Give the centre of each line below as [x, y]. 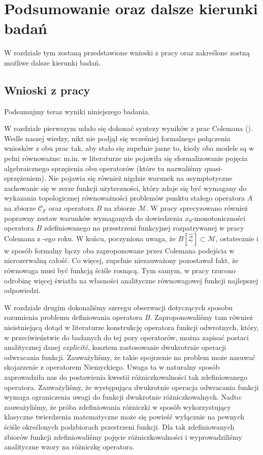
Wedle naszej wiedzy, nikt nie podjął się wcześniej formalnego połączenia [117, 138]
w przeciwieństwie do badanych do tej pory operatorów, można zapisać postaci [126, 337]
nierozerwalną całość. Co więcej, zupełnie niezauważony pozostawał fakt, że [121, 260]
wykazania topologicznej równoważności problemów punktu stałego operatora [125, 198]
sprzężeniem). [25, 178]
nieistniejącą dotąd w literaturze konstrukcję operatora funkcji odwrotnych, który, [131, 327]
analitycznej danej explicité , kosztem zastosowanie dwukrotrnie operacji [115, 347]
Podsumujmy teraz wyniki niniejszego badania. [77, 111]
